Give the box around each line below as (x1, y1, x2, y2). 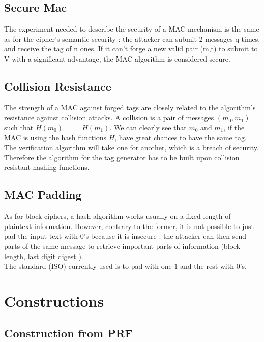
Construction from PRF (4, 325, 133, 341)
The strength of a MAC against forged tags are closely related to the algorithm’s (4, 102, 256, 112)
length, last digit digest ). (4, 250, 83, 261)
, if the (223, 122, 245, 132)
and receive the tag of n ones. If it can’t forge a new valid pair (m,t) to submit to (4, 43, 258, 54)
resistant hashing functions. (4, 162, 90, 173)
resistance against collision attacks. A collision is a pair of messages (4, 112, 214, 123)
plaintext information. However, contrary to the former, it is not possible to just (4, 220, 254, 231)
